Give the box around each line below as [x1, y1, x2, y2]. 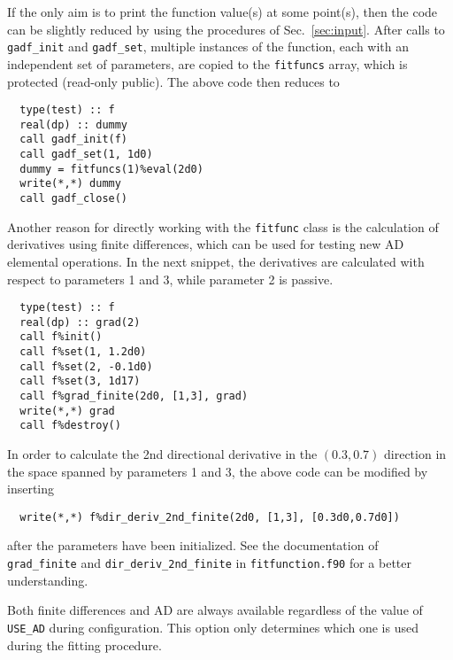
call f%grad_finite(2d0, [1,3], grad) [19, 390, 249, 403]
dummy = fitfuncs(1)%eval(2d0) [19, 162, 203, 175]
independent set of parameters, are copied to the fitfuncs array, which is [7, 54, 408, 73]
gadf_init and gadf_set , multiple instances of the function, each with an [7, 37, 410, 56]
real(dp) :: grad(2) [19, 315, 141, 329]
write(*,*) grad [19, 404, 115, 417]
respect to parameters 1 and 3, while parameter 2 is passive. [7, 269, 334, 288]
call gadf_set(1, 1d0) [19, 148, 153, 161]
